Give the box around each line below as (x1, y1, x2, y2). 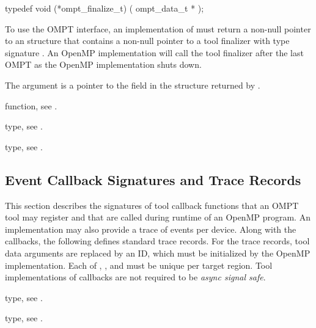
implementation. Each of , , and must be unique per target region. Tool (5, 258, 273, 271)
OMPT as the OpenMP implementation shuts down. (5, 58, 202, 71)
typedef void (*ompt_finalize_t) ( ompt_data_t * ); (5, 2, 204, 14)
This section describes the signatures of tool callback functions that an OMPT (5, 199, 299, 211)
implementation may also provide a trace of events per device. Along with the (5, 222, 296, 235)
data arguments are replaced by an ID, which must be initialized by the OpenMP (5, 246, 310, 259)
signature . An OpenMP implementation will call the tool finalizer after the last (5, 46, 304, 59)
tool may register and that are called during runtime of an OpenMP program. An (5, 211, 310, 224)
